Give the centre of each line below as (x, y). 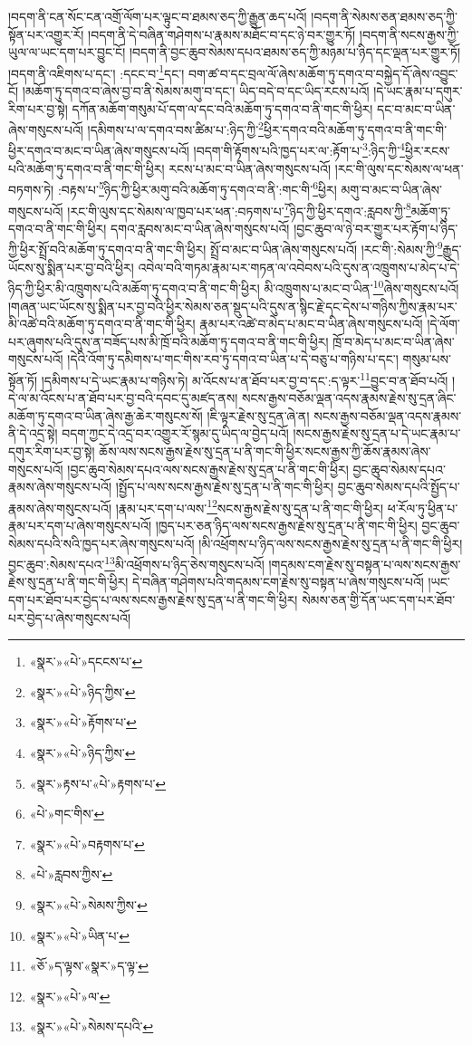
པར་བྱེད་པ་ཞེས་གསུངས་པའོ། (70, 617)
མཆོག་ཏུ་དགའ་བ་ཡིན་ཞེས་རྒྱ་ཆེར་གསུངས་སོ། (106, 415)
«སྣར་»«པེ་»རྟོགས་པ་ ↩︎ (83, 722)
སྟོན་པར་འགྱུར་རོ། (46, 34)
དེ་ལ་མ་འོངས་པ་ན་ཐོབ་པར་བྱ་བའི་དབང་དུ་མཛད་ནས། (123, 398)
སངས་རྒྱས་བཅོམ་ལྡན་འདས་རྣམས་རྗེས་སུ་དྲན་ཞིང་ (349, 398)
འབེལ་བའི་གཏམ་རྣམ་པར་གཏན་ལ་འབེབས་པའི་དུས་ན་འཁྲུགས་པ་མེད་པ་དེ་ (299, 267)
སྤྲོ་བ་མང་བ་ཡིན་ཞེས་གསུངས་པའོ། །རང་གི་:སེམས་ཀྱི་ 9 (327, 248)
